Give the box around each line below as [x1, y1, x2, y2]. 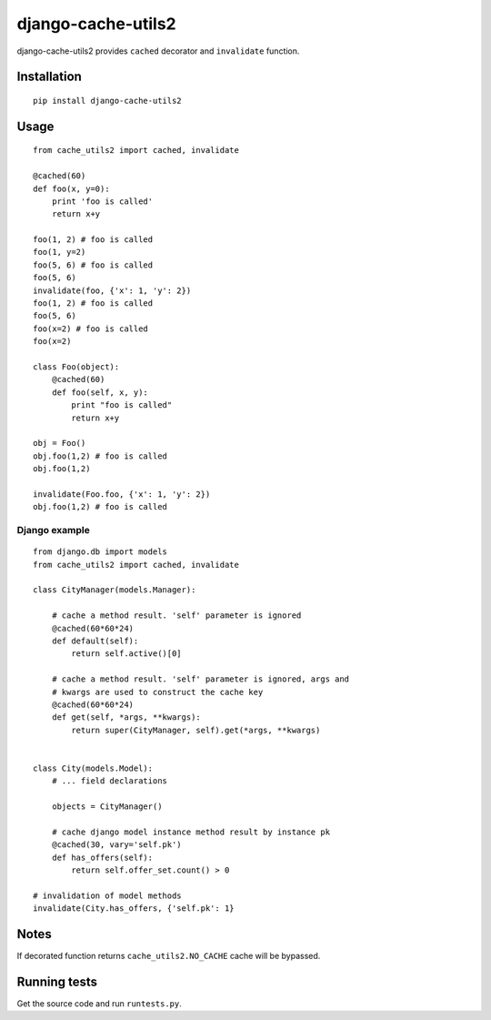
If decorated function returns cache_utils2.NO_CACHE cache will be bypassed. [16, 951, 321, 962]
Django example [16, 524, 90, 537]
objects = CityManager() [51, 802, 163, 812]
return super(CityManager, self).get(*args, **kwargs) [71, 724, 321, 735]
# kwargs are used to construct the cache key [51, 687, 264, 697]
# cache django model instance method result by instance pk [51, 826, 331, 837]
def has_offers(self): [51, 852, 154, 863]
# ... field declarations [51, 776, 168, 786]
